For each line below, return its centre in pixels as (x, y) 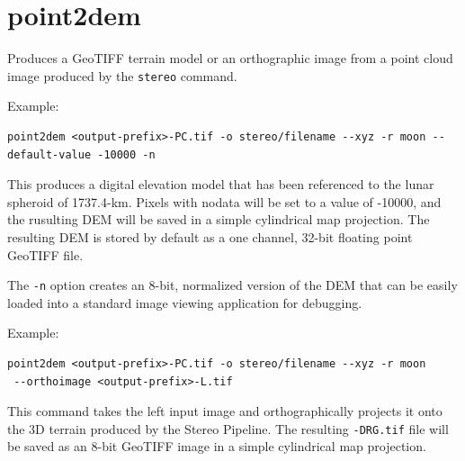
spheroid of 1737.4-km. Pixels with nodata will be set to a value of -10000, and (224, 201)
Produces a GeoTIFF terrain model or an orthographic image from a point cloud (230, 58)
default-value (49, 154)
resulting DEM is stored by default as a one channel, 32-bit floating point (210, 236)
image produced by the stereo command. (122, 75)
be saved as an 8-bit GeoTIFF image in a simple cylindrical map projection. (217, 446)
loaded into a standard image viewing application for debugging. (185, 302)
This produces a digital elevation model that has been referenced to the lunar (221, 184)
